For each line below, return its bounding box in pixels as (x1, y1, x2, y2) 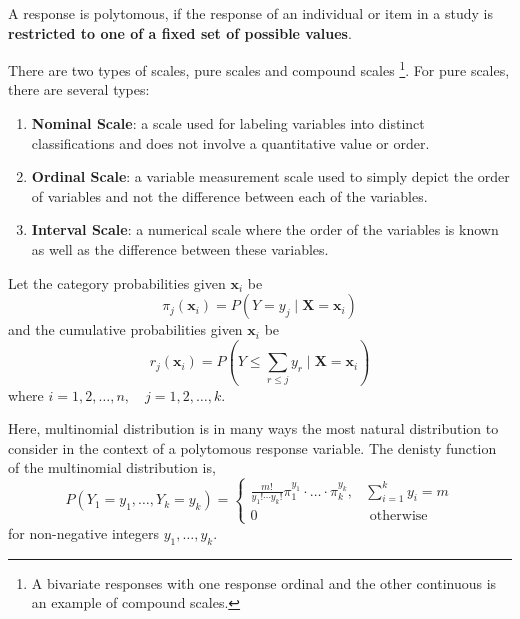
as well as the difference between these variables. (31, 239, 329, 259)
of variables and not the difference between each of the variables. (31, 185, 428, 206)
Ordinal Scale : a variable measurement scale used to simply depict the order (31, 166, 510, 187)
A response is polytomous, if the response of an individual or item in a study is (8, 3, 493, 23)
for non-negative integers (8, 522, 160, 543)
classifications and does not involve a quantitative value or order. (31, 132, 430, 153)
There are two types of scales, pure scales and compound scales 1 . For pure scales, (8, 57, 510, 80)
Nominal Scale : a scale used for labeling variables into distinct (31, 113, 425, 134)
